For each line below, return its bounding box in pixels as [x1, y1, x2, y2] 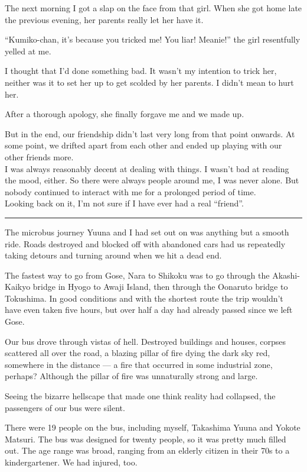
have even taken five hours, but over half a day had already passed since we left [5, 303, 293, 316]
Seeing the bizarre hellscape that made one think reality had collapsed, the [5, 390, 276, 402]
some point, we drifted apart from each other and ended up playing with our [5, 139, 282, 151]
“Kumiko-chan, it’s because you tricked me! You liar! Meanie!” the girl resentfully [5, 33, 301, 46]
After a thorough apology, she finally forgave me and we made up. [5, 108, 244, 120]
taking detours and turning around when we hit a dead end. [5, 249, 222, 261]
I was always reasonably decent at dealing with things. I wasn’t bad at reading [5, 162, 289, 174]
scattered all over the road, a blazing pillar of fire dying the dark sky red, [5, 347, 270, 359]
